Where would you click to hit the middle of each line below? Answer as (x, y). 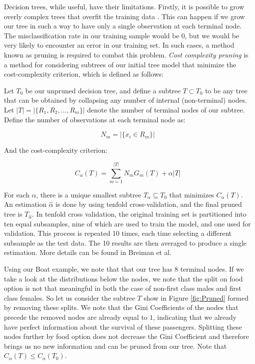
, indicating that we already (195, 317)
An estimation (25, 204)
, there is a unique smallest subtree (89, 194)
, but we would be (212, 35)
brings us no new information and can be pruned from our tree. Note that (115, 346)
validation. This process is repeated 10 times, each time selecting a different (118, 233)
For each (17, 194)
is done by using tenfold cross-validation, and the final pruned (149, 204)
